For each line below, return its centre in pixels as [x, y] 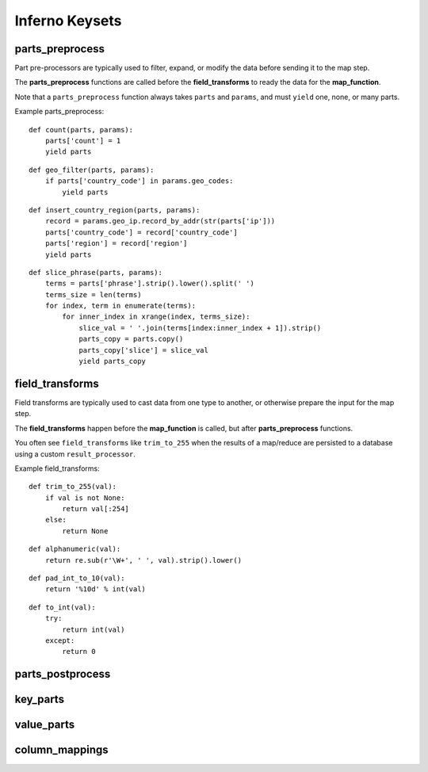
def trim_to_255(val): [73, 487]
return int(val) [94, 629]
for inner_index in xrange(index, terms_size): [156, 317]
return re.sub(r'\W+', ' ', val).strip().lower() [143, 560]
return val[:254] [96, 509]
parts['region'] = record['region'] [116, 243]
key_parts [40, 699]
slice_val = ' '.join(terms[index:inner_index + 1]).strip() [200, 328]
